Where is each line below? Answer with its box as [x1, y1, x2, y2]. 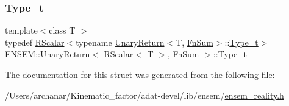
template [5, 24, 38, 37]
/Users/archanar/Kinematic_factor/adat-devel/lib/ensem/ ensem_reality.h [5, 88, 284, 101]
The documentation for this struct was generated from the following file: [5, 68, 275, 80]
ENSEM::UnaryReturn [5, 48, 90, 60]
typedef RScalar [5, 35, 65, 48]
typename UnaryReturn [76, 35, 165, 48]
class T [49, 24, 76, 37]
